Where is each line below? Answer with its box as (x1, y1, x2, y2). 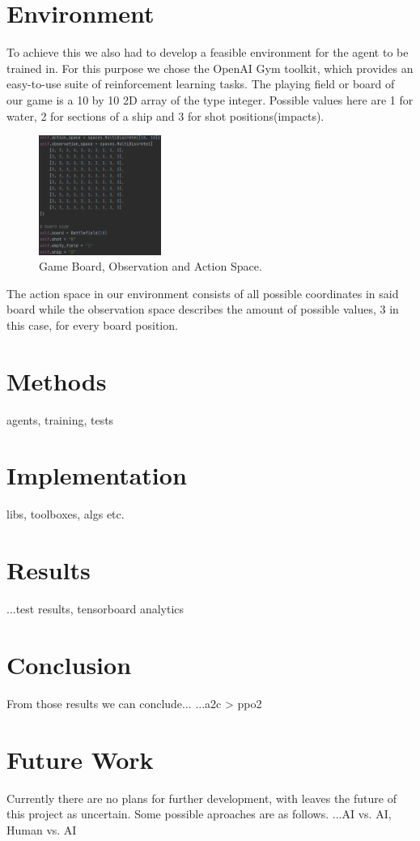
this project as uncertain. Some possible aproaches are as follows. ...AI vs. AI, (6, 805, 392, 822)
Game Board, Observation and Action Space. (39, 258, 262, 275)
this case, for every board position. (6, 316, 178, 333)
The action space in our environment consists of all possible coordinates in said (6, 284, 399, 301)
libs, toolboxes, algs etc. (6, 506, 125, 523)
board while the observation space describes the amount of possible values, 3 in (6, 301, 399, 318)
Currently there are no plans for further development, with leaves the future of (6, 789, 397, 806)
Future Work (6, 742, 154, 775)
